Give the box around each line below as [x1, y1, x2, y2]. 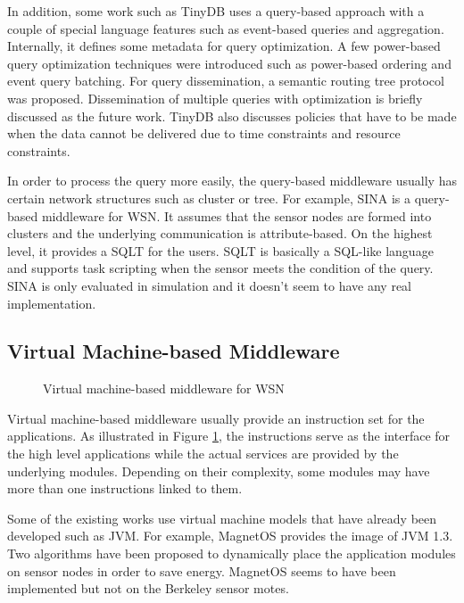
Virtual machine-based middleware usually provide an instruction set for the [7, 409, 425, 427]
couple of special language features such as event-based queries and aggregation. [7, 19, 444, 37]
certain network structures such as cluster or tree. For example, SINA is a [7, 188, 411, 207]
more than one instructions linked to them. [7, 479, 243, 498]
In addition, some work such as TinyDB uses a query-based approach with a [7, 2, 425, 20]
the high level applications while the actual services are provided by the [7, 444, 399, 463]
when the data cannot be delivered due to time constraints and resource [7, 124, 401, 143]
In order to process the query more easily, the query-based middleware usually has [7, 171, 457, 190]
